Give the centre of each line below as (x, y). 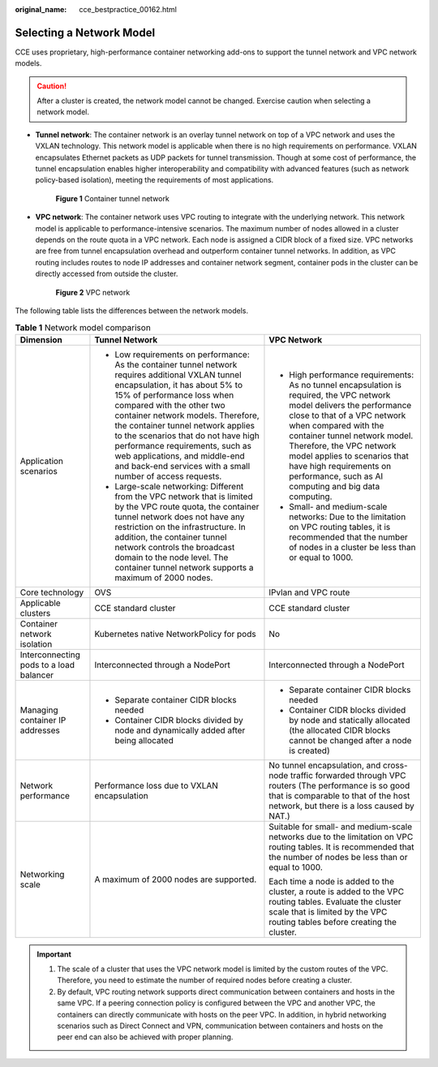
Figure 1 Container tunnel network (112, 198)
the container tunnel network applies (185, 425)
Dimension (41, 339)
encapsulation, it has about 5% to (179, 385)
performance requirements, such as (183, 445)
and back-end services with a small (182, 466)
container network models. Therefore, (187, 415)
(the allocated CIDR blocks (340, 730)
